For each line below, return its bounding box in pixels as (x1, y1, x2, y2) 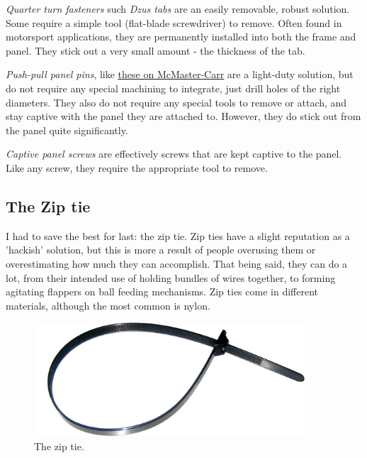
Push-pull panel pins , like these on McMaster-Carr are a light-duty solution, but (6, 67, 354, 82)
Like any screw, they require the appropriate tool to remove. (6, 160, 268, 175)
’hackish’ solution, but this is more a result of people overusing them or (6, 242, 316, 257)
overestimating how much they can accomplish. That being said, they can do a (6, 256, 348, 271)
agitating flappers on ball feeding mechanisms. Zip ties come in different (6, 284, 318, 299)
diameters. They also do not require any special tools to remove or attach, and (6, 94, 347, 109)
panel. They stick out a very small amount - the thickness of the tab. (6, 43, 305, 58)
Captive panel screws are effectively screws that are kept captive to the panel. (6, 146, 342, 161)
